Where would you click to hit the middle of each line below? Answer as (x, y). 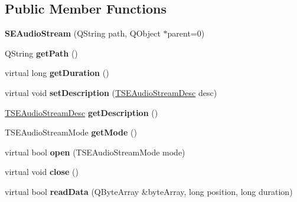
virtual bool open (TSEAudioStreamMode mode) (95, 152)
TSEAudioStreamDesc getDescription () (81, 112)
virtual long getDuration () (57, 73)
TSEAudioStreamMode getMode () (71, 132)
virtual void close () (42, 172)
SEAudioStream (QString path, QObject (83, 33)
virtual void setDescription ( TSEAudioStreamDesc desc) (111, 92)
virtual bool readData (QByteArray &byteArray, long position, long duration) (149, 191)
